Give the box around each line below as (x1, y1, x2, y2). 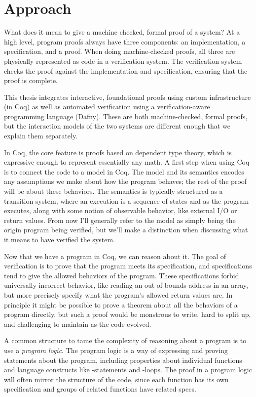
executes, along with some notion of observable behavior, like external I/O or (4, 205, 237, 216)
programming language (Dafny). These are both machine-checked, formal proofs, (4, 111, 248, 121)
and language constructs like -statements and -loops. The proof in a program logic (4, 364, 252, 375)
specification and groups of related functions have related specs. (4, 384, 196, 394)
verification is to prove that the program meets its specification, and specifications (4, 261, 252, 271)
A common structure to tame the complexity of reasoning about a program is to (4, 335, 247, 346)
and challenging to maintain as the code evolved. (4, 318, 151, 329)
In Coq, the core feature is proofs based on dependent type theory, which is (4, 147, 232, 157)
